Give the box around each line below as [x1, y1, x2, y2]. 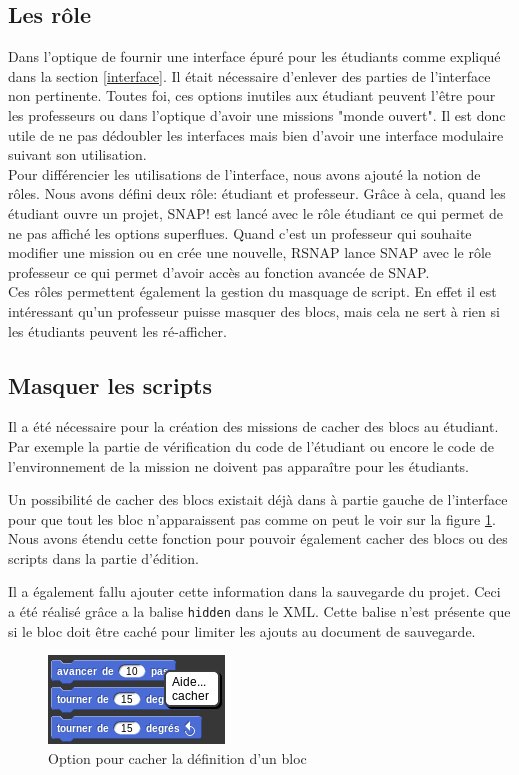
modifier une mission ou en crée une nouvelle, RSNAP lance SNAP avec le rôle [8, 242, 492, 263]
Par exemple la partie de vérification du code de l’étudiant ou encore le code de [8, 435, 495, 456]
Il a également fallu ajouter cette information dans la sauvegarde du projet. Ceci [8, 581, 501, 602]
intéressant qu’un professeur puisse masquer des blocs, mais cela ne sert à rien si [8, 300, 500, 321]
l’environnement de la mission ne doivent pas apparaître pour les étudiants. [8, 455, 470, 476]
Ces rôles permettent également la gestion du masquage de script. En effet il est [8, 281, 497, 302]
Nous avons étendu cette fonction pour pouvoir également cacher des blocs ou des [8, 528, 508, 549]
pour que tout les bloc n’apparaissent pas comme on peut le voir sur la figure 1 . [8, 508, 496, 529]
